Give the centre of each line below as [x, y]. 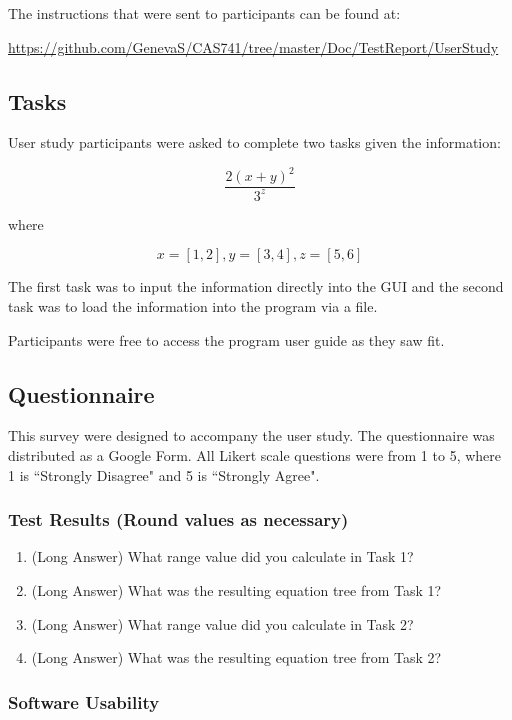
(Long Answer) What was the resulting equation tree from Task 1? [236, 590]
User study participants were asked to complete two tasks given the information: [254, 142]
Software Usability [84, 701]
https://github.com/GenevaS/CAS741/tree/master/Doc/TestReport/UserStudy [253, 46]
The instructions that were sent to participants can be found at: [204, 13]
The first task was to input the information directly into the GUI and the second [256, 286]
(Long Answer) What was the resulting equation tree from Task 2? [236, 657]
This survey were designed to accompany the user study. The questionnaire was [251, 435]
